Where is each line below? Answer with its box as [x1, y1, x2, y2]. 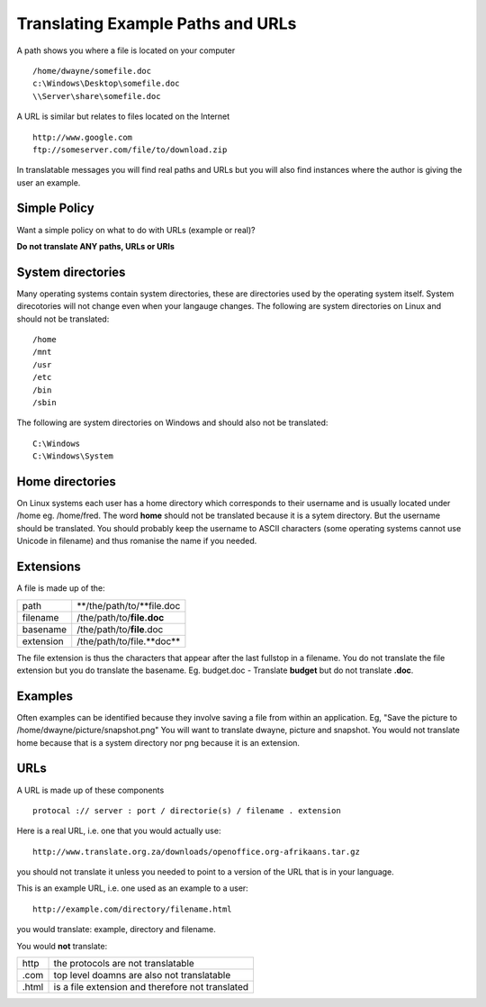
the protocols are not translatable [53, 957, 195, 970]
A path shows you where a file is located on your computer [16, 45, 236, 56]
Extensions [16, 559, 81, 575]
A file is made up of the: [16, 583, 105, 594]
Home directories [16, 474, 117, 489]
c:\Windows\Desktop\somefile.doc [32, 78, 180, 89]
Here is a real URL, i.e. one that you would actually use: [16, 825, 221, 837]
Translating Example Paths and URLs [16, 14, 297, 33]
